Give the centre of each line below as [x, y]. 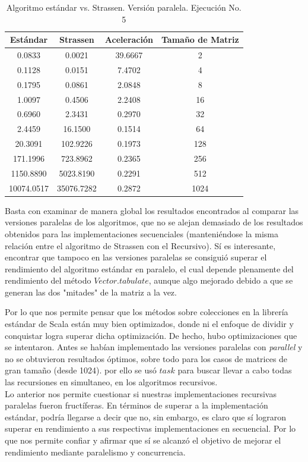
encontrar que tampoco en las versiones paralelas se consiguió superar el [136, 257]
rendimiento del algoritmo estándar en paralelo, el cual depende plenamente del [149, 268]
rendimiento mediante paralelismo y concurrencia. [95, 452]
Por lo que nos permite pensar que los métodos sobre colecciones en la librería [147, 312]
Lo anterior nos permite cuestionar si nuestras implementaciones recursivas [141, 393]
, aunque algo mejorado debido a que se [221, 280]
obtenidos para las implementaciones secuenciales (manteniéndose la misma [142, 233]
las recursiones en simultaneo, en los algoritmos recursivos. [111, 382]
